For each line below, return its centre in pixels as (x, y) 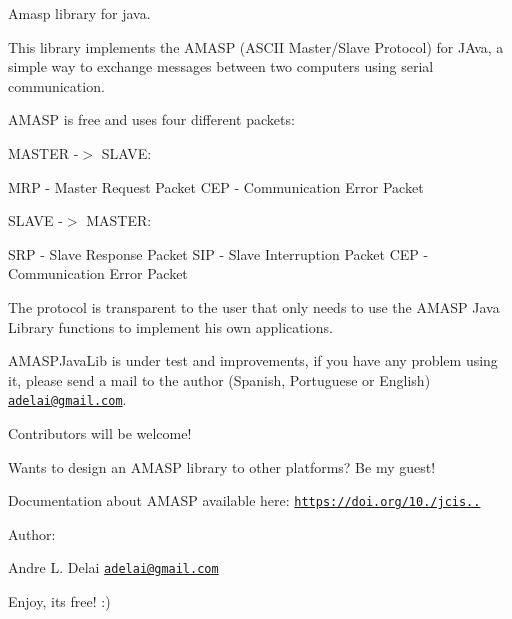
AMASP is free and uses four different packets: (151, 119)
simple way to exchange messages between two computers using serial (221, 66)
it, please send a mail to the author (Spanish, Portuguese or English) (219, 379)
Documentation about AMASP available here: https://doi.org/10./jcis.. (244, 500)
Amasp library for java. (79, 13)
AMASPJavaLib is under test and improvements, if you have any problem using (253, 360)
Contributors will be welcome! (100, 432)
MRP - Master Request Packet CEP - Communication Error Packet (216, 186)
